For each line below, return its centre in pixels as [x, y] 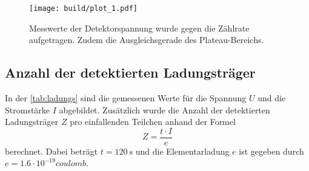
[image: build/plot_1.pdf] [83, 8]
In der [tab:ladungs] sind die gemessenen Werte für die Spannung [126, 98]
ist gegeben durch [271, 151]
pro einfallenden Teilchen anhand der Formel [153, 122]
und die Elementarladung [182, 151]
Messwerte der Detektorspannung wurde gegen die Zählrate [139, 28]
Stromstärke [28, 109]
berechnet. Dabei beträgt [51, 151]
